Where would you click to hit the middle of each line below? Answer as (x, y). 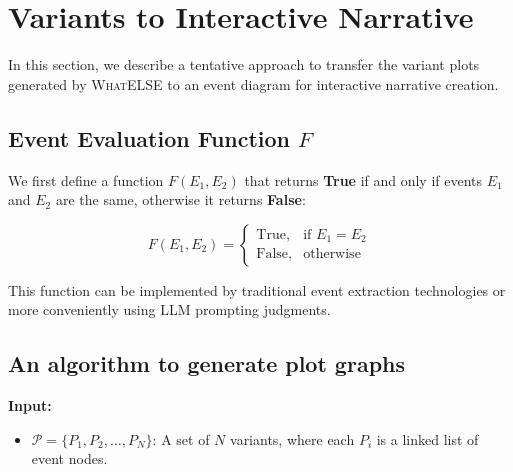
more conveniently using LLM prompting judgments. (169, 309)
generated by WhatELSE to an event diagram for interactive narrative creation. (253, 83)
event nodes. (69, 458)
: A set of (181, 438)
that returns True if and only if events (363, 179)
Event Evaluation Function (149, 137)
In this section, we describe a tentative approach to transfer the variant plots (244, 64)
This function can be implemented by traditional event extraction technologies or (257, 289)
